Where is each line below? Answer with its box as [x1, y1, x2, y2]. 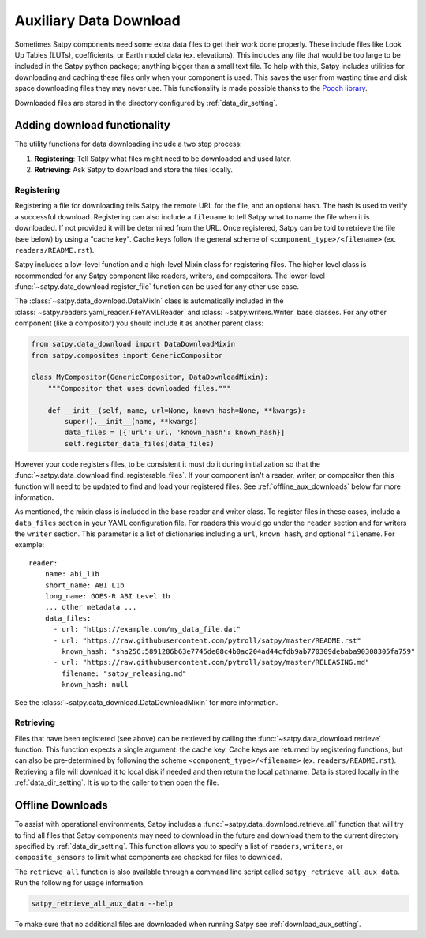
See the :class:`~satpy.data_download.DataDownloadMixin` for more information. [14, 697, 278, 707]
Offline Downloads [14, 798, 108, 812]
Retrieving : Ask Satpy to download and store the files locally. [34, 165, 233, 174]
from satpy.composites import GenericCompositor [31, 351, 223, 359]
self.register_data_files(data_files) [64, 439, 215, 448]
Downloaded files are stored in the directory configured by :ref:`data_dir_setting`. [14, 98, 278, 107]
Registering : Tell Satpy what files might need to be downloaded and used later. [34, 154, 292, 163]
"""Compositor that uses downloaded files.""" [47, 384, 232, 392]
